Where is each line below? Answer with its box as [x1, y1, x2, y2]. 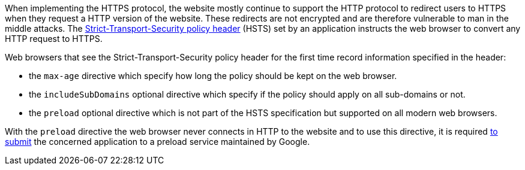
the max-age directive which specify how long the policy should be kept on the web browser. [29, 71, 397, 81]
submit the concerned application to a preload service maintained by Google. [5, 136, 310, 147]
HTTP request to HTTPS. [5, 34, 103, 44]
